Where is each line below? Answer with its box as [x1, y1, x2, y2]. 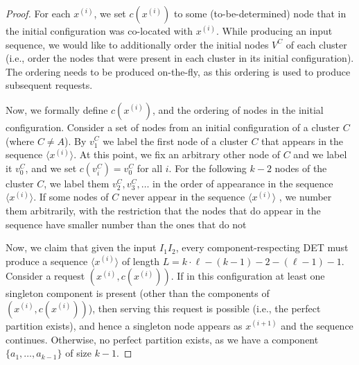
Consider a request [6, 269, 85, 283]
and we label [293, 147, 347, 162]
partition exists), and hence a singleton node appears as [6, 318, 243, 332]
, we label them [44, 176, 110, 190]
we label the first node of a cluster [103, 133, 248, 148]
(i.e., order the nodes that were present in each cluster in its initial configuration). [6, 51, 354, 65]
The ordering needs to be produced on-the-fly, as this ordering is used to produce [6, 64, 351, 78]
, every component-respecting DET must [175, 240, 349, 255]
